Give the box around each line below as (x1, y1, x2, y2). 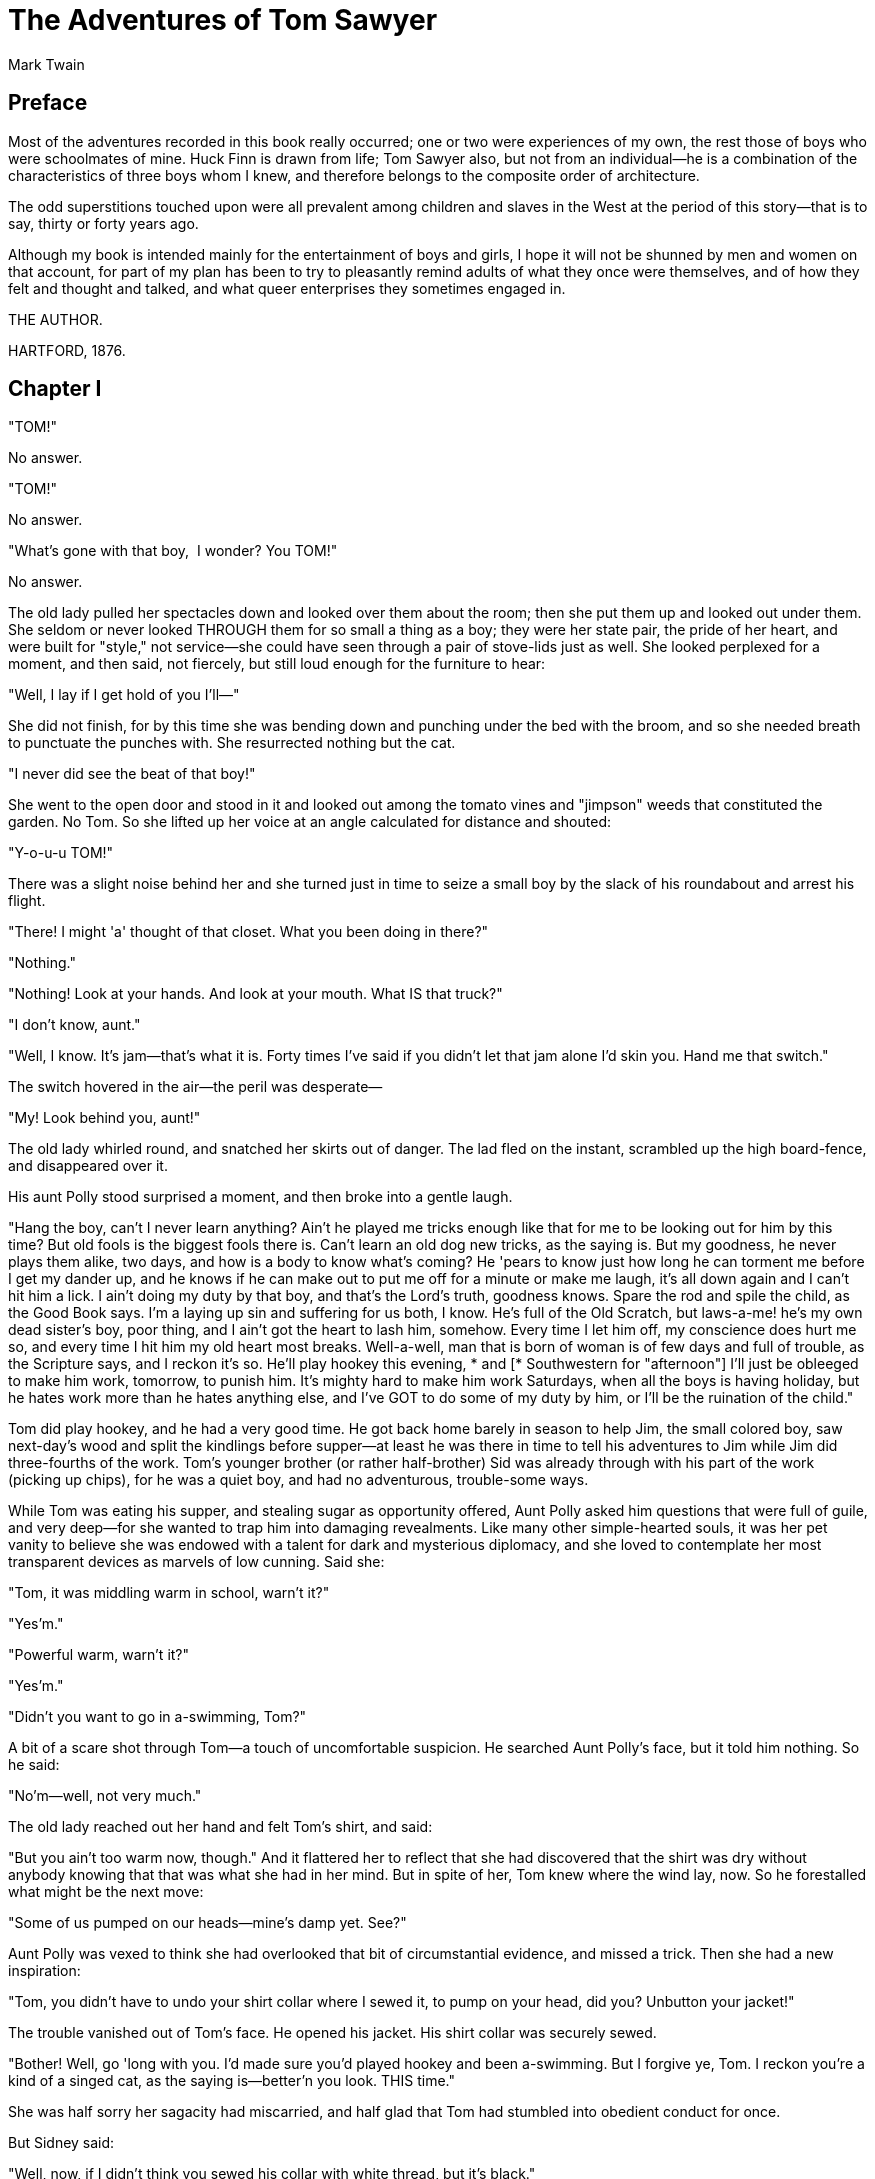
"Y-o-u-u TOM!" (8, 844, 114, 862)
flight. (8, 892, 46, 910)
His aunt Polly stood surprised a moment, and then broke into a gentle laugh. (8, 1188, 513, 1206)
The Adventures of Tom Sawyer (8, 3, 438, 37)
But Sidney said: (8, 2134, 115, 2152)
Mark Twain (8, 55, 85, 73)
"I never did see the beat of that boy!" (8, 765, 256, 783)
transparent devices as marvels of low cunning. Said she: (8, 1553, 385, 1571)
